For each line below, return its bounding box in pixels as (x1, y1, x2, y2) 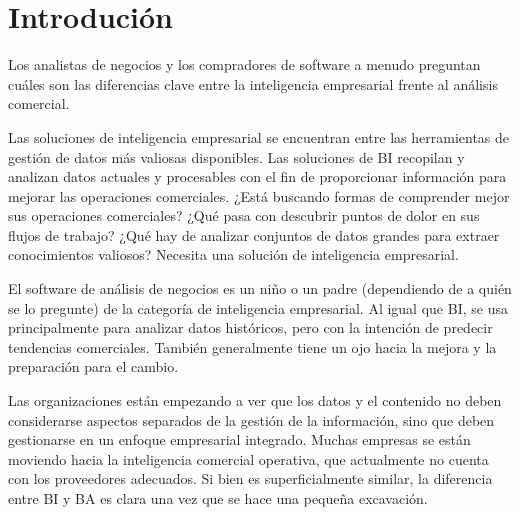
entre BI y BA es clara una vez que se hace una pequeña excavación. (8, 488, 428, 508)
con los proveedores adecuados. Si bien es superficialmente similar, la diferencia (8, 468, 493, 489)
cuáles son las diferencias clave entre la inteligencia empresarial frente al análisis (8, 73, 498, 94)
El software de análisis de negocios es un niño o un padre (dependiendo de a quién (8, 278, 512, 299)
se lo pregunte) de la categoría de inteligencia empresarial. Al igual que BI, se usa (8, 297, 508, 318)
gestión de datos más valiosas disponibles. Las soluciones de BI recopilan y (8, 146, 465, 167)
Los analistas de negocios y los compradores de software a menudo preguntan (8, 54, 481, 75)
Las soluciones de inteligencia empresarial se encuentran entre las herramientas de (8, 126, 510, 147)
